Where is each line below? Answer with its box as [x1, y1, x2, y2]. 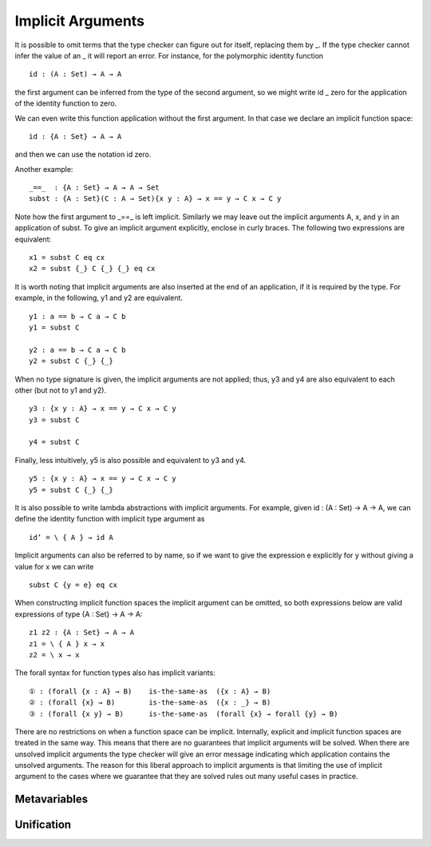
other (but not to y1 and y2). [14, 385, 107, 395]
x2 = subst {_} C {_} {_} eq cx [29, 264, 156, 274]
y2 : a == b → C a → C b [29, 345, 126, 354]
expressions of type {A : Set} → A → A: [14, 609, 143, 619]
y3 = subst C [29, 415, 80, 424]
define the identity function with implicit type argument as [14, 514, 205, 524]
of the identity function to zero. [14, 98, 117, 108]
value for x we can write [14, 561, 94, 571]
